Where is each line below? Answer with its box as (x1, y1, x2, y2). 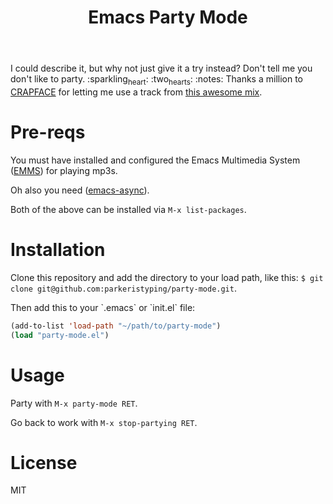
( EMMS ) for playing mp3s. (10, 164, 118, 176)
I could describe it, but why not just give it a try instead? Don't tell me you (10, 62, 313, 75)
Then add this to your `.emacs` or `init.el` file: (10, 301, 196, 313)
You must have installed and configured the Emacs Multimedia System (10, 154, 301, 166)
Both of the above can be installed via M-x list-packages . (10, 203, 247, 215)
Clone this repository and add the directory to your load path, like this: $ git (10, 271, 324, 283)
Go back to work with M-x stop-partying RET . (10, 416, 198, 428)
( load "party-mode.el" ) (10, 330, 110, 340)
